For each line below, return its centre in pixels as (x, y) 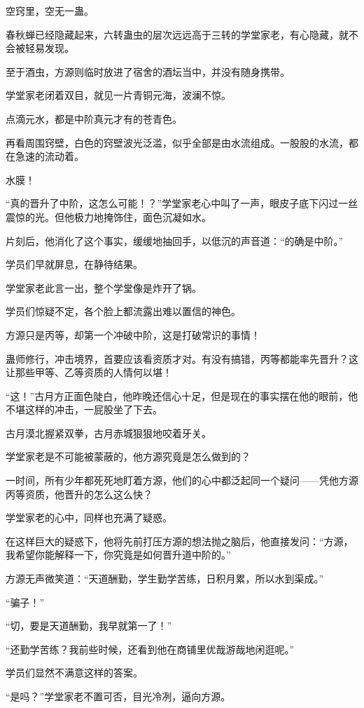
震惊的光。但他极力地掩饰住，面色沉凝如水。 (108, 216)
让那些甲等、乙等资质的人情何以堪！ (89, 372)
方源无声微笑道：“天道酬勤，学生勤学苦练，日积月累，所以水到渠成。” (165, 579)
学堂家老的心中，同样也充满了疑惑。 (89, 517)
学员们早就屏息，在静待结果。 (74, 264)
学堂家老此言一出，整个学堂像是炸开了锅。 (104, 287)
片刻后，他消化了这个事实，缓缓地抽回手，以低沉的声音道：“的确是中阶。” (175, 240)
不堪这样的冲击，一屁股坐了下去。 (84, 409)
